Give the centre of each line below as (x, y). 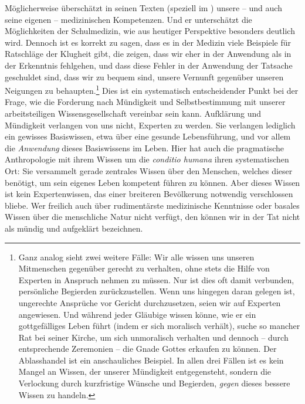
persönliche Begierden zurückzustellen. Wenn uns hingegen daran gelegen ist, (157, 291)
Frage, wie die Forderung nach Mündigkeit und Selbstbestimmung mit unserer (145, 102)
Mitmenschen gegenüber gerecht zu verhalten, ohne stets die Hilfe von (144, 268)
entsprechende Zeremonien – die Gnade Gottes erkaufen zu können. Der (148, 349)
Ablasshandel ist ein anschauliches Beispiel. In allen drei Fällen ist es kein (151, 360)
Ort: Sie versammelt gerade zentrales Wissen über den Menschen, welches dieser (149, 170)
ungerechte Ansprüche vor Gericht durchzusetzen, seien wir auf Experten (150, 302)
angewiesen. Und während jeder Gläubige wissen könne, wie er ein (137, 314)
